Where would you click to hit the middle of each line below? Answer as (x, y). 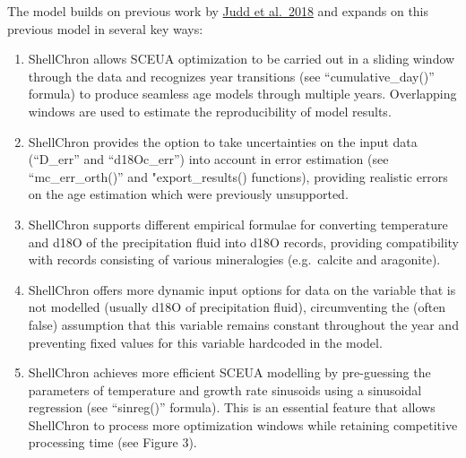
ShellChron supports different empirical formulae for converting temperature (238, 224)
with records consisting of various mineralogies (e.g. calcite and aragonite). (234, 259)
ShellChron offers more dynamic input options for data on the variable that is (242, 289)
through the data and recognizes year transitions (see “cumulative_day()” (231, 76)
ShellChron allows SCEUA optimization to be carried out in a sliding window (242, 59)
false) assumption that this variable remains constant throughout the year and (243, 324)
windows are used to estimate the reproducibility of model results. (210, 111)
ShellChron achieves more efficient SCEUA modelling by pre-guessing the (229, 372)
